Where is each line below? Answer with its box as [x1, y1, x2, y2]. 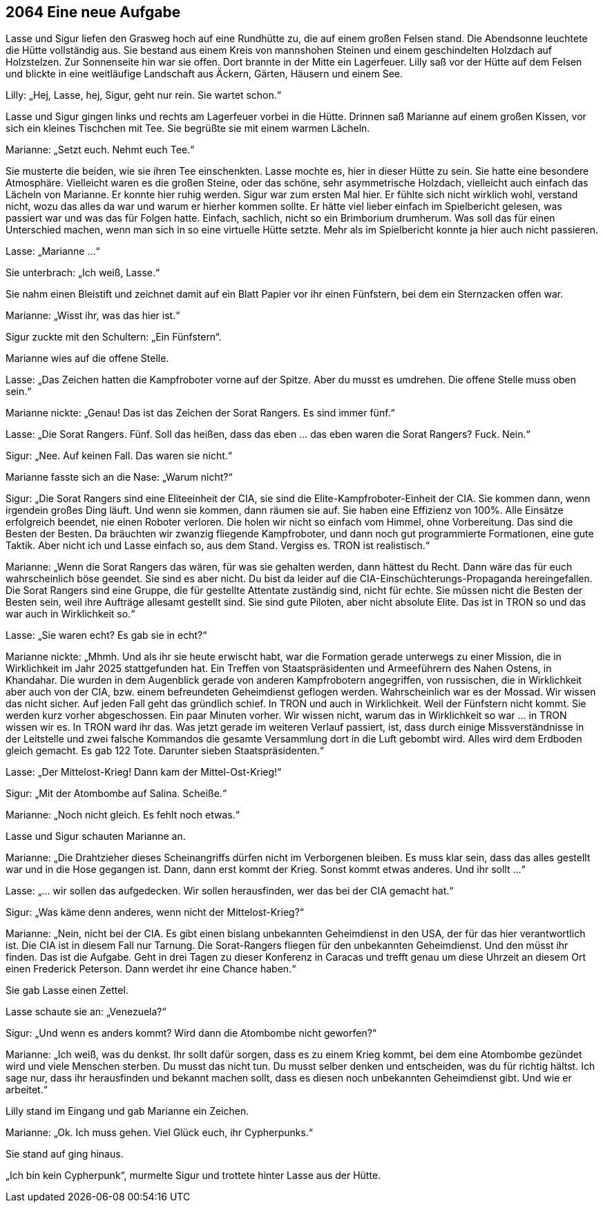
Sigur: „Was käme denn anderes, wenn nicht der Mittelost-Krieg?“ [6, 906, 304, 919]
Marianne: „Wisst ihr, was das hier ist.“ [6, 309, 180, 322]
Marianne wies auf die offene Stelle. [6, 352, 169, 365]
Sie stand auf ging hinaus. [6, 1148, 124, 1160]
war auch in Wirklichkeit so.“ [6, 608, 135, 620]
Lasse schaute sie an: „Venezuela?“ [6, 1006, 166, 1018]
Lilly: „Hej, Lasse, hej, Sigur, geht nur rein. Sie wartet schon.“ [6, 89, 281, 102]
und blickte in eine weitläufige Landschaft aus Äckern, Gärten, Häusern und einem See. [6, 68, 403, 80]
